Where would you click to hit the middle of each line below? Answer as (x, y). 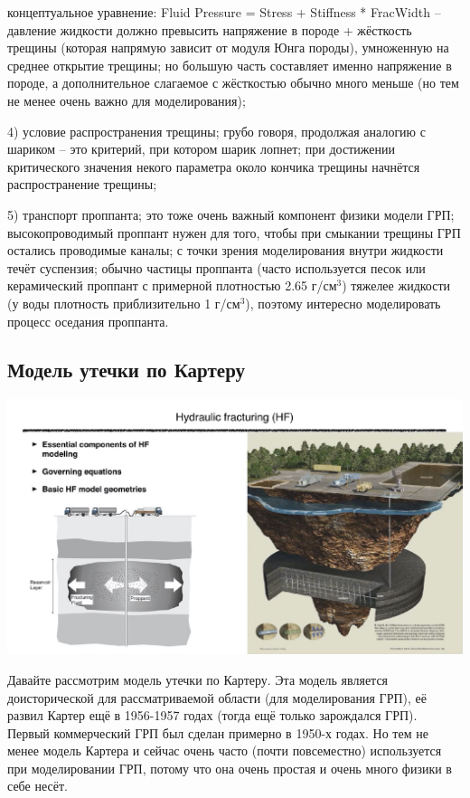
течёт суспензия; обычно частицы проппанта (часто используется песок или (216, 267)
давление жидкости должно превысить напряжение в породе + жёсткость (210, 29)
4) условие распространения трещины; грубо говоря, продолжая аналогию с (216, 131)
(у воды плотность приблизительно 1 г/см (124, 303)
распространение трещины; (82, 184)
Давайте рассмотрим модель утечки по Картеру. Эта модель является (198, 679)
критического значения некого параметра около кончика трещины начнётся (214, 166)
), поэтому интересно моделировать (343, 303)
